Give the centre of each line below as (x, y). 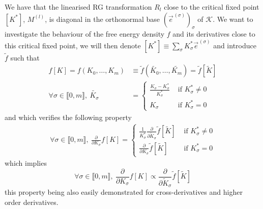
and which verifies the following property (68, 117)
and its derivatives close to (214, 34)
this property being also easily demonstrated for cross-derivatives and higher (124, 192)
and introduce (235, 45)
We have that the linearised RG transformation (78, 7)
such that (25, 57)
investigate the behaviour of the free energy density (85, 34)
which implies (26, 163)
